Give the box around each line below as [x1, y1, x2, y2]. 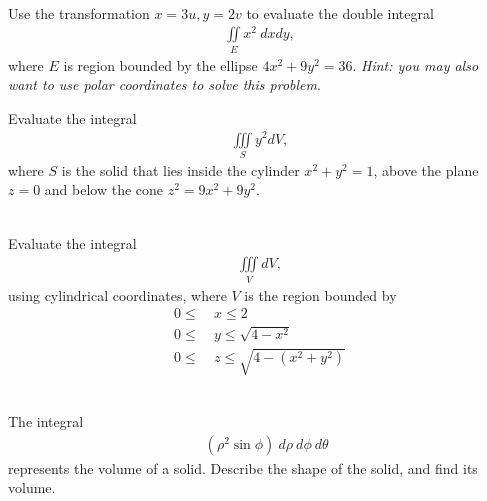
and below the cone [44, 179, 164, 200]
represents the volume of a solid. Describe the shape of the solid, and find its [8, 457, 478, 478]
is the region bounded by [244, 284, 397, 305]
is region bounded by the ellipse [63, 54, 258, 75]
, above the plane [373, 159, 479, 180]
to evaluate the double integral [246, 2, 434, 23]
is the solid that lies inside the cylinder [61, 159, 300, 180]
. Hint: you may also [352, 54, 479, 75]
